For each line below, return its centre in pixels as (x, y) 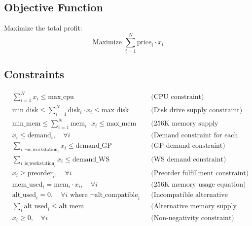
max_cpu (61, 97)
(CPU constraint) (178, 97)
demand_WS (91, 159)
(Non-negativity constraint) (193, 218)
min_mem (26, 124)
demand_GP (94, 146)
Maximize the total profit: (43, 28)
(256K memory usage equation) (198, 184)
